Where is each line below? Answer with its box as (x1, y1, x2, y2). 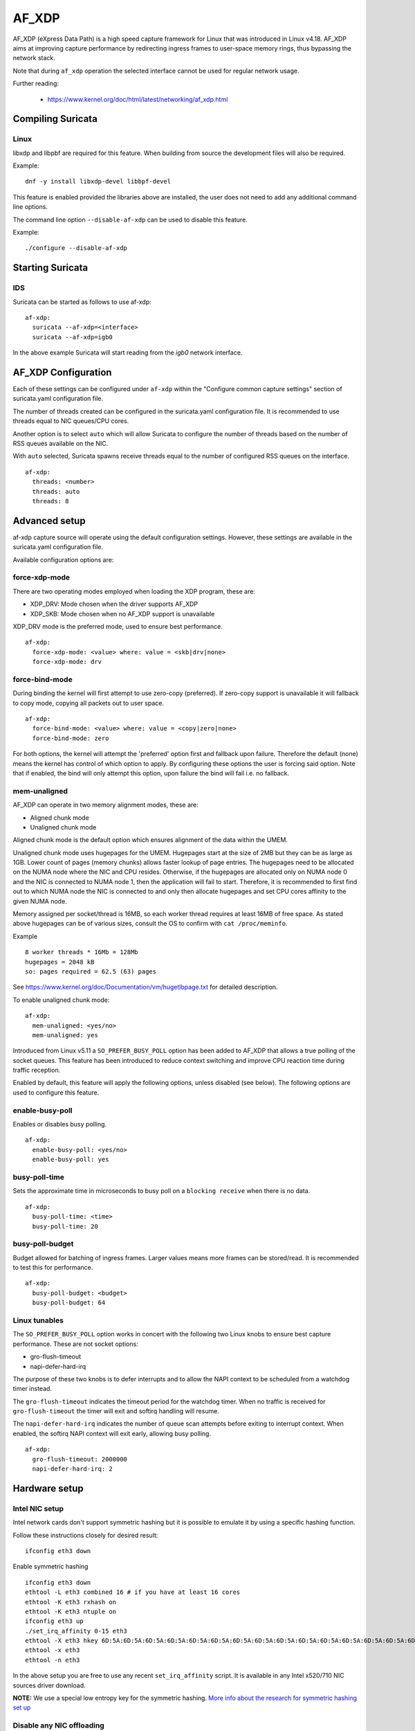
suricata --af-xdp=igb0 (32, 333, 113, 341)
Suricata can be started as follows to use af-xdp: (12, 298, 151, 306)
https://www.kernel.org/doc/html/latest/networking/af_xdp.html (47, 95, 228, 103)
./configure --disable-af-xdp (25, 244, 128, 252)
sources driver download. (12, 1681, 86, 1689)
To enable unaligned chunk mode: (12, 996, 110, 1004)
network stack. (12, 54, 55, 62)
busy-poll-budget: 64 (32, 1299, 106, 1307)
